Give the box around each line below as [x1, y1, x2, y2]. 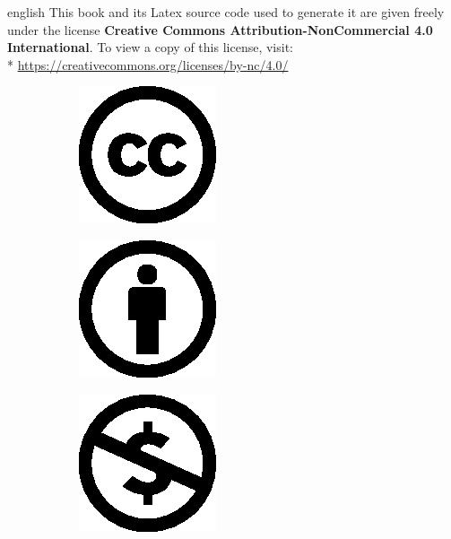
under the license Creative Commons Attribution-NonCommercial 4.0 [7, 20, 433, 39]
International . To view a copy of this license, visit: [7, 38, 293, 57]
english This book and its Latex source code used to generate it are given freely [7, 3, 445, 21]
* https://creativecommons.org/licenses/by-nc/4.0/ [7, 55, 289, 74]
